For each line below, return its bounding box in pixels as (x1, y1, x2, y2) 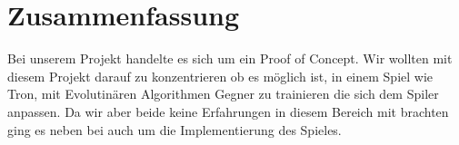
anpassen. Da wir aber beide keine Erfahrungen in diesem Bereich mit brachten (7, 101, 449, 121)
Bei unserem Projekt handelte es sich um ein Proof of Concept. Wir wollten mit (7, 49, 453, 68)
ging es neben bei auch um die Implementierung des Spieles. (7, 120, 342, 139)
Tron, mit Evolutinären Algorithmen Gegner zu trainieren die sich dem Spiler (7, 84, 439, 103)
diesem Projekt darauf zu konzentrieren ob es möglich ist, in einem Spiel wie (7, 66, 434, 85)
